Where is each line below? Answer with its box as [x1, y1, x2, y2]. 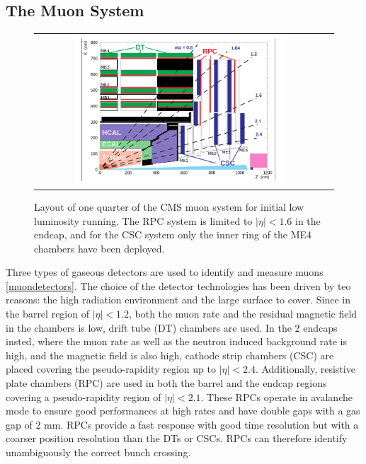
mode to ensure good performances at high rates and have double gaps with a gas [6, 403, 360, 418]
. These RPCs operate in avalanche [200, 389, 353, 404]
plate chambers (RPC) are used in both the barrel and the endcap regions [6, 376, 327, 390]
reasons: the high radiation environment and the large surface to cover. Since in [6, 292, 350, 307]
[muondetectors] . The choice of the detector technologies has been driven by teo [6, 278, 351, 293]
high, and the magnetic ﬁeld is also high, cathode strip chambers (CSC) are [6, 347, 334, 362]
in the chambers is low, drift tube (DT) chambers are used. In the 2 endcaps [6, 320, 338, 335]
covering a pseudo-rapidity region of [6, 389, 161, 404]
